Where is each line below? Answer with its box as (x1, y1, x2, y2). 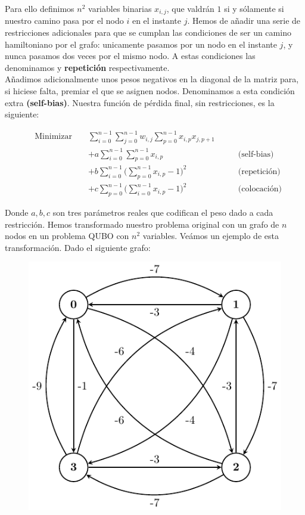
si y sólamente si (224, 2, 284, 14)
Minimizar (35, 132, 72, 141)
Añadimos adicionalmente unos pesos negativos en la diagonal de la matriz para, (5, 73, 299, 85)
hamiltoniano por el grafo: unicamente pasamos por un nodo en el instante (5, 38, 277, 50)
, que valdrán (166, 2, 214, 14)
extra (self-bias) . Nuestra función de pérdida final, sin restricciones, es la (5, 96, 275, 108)
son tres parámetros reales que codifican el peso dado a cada (52, 206, 273, 219)
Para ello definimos (5, 2, 74, 14)
